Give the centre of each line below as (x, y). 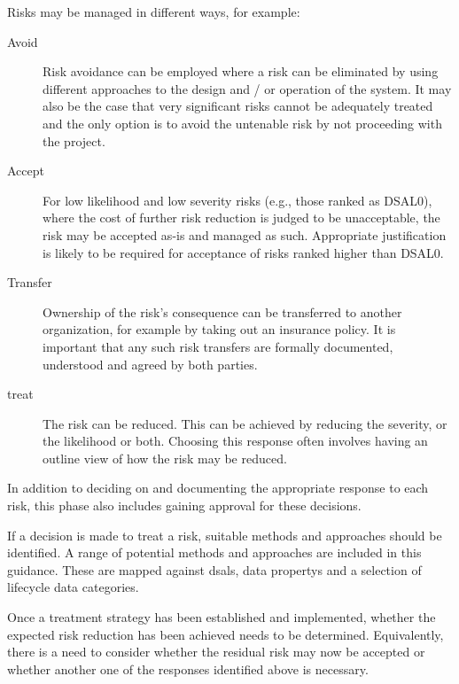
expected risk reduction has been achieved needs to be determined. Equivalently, (226, 634)
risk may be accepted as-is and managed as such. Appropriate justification (245, 234)
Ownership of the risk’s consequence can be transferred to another (222, 311)
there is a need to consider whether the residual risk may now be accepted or (216, 652)
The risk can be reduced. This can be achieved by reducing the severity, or (245, 423)
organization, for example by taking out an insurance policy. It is (219, 329)
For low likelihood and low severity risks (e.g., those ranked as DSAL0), (237, 200)
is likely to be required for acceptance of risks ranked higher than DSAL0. (243, 252)
